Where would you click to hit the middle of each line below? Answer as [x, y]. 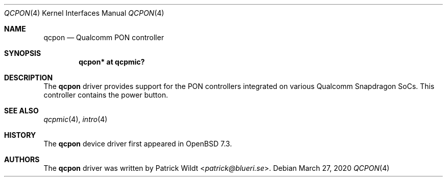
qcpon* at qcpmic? [112, 62]
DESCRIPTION [29, 78]
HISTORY [20, 135]
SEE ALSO [21, 111]
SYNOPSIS [23, 53]
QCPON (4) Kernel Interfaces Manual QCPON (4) [84, 13]
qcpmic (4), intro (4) [76, 119]
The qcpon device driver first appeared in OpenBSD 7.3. [138, 144]
